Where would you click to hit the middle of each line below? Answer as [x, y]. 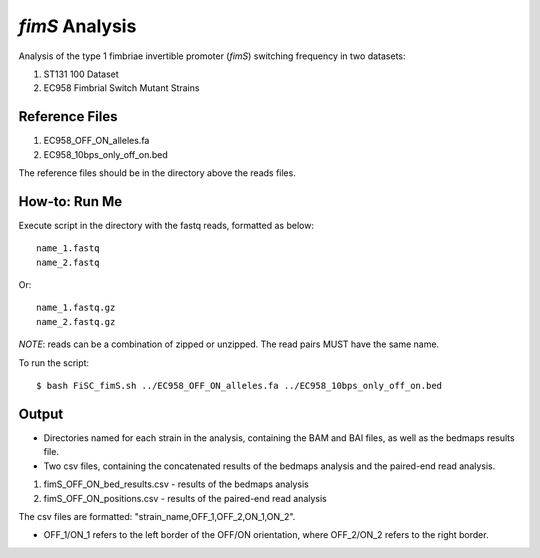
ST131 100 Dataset [81, 74]
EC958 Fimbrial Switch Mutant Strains [121, 88]
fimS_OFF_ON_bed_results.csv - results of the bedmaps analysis [176, 484]
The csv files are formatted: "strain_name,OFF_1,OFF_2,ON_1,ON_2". [157, 516]
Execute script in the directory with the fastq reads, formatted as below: [166, 225]
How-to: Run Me [70, 201]
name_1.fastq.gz [76, 308]
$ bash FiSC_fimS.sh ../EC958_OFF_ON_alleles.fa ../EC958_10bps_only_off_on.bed [239, 386]
